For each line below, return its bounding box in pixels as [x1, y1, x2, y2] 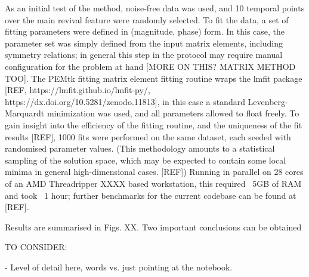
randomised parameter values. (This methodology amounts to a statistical [5, 142, 275, 155]
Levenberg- [248, 95, 288, 107]
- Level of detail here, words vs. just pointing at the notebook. [5, 260, 233, 273]
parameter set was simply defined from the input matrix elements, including [5, 36, 283, 49]
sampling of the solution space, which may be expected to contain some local [5, 153, 286, 166]
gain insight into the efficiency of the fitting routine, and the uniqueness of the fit [5, 118, 302, 131]
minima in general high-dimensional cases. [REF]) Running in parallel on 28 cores [5, 165, 304, 178]
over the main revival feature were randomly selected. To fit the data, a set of [5, 13, 289, 26]
